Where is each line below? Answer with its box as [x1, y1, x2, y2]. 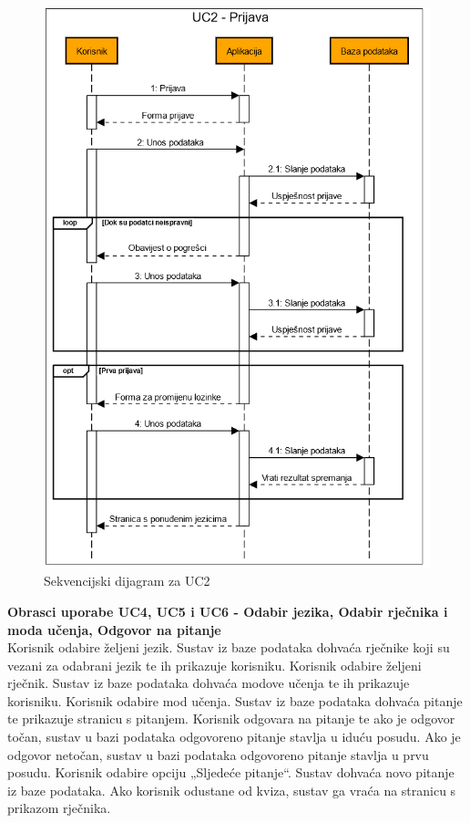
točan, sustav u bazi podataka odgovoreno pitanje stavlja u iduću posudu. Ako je [7, 727, 461, 746]
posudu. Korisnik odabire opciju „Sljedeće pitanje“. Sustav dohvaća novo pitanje [7, 763, 455, 782]
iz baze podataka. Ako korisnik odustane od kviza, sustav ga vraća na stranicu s [7, 780, 456, 799]
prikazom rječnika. [7, 798, 111, 818]
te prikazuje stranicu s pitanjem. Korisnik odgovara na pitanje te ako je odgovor [7, 709, 455, 728]
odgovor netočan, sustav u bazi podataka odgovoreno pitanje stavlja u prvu [7, 745, 429, 764]
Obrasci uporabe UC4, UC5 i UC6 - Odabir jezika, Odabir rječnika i [7, 601, 448, 620]
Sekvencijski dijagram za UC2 [44, 571, 210, 590]
